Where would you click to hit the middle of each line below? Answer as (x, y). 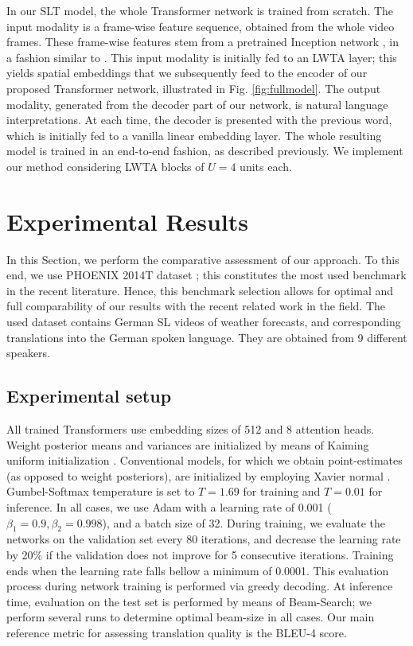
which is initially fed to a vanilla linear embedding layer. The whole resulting (194, 135)
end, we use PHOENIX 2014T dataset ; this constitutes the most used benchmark (206, 275)
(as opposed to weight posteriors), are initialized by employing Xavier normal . (199, 475)
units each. (266, 166)
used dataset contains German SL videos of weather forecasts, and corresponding (204, 322)
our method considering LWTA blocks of (105, 166)
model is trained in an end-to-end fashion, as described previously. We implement (205, 151)
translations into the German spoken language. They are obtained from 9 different (207, 337)
